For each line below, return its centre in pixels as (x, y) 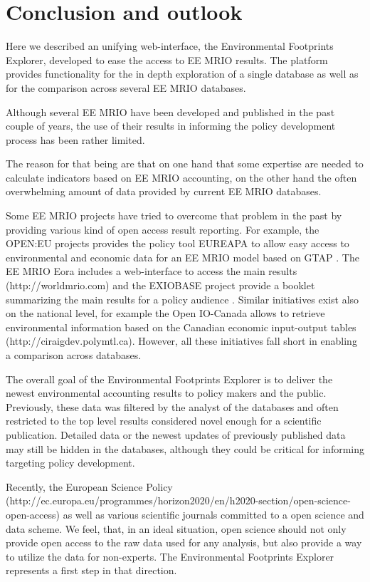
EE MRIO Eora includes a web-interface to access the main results (152, 271)
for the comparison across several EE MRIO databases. (126, 87)
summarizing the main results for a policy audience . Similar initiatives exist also (183, 299)
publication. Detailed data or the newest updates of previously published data (176, 434)
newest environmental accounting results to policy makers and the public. (166, 393)
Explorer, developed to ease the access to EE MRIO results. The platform (167, 59)
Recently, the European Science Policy (89, 486)
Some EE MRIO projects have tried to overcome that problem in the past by (174, 215)
